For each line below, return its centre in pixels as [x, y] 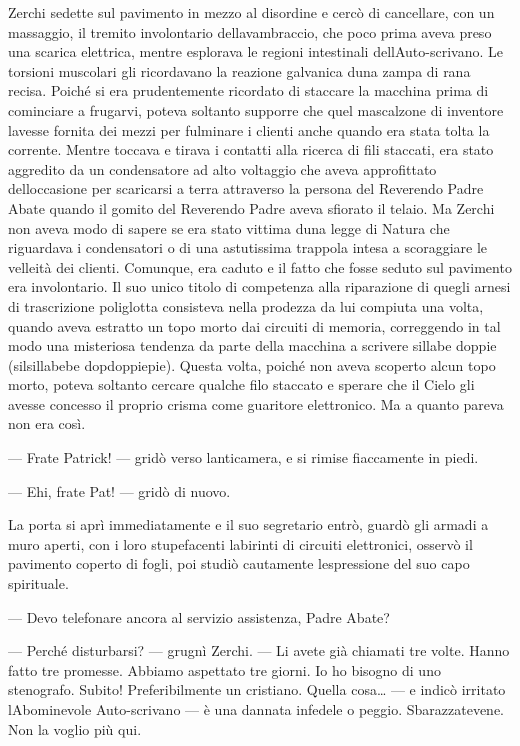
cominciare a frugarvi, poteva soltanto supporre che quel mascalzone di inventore [256, 109]
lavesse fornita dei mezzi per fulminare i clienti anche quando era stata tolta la [249, 129]
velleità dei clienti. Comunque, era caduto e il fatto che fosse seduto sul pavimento [260, 266]
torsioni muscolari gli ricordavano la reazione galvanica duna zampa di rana [239, 70]
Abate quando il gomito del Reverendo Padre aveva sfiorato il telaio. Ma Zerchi [251, 207]
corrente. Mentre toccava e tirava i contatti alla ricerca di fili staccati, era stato [251, 149]
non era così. [47, 423]
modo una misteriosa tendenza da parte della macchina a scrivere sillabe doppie [252, 345]
